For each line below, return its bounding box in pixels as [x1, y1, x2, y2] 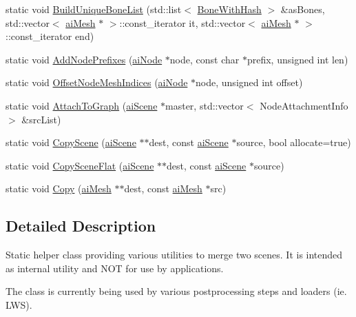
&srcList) [21, 112, 61, 126]
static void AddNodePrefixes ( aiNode [6, 52, 163, 66]
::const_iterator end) [6, 29, 94, 43]
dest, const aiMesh [124, 181, 202, 196]
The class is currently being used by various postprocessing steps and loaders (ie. [6, 284, 347, 298]
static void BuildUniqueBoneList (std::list [6, 2, 182, 16]
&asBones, [280, 2, 325, 16]
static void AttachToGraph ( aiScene [6, 98, 158, 112]
